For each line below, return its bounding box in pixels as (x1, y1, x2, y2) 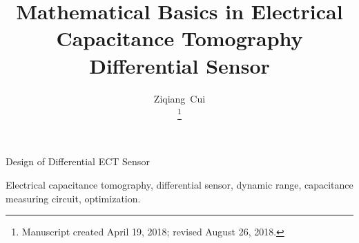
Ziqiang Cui (153, 91, 206, 105)
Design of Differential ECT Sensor (6, 154, 150, 169)
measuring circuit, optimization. (6, 191, 141, 205)
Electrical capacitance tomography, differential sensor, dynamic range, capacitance (6, 178, 353, 192)
